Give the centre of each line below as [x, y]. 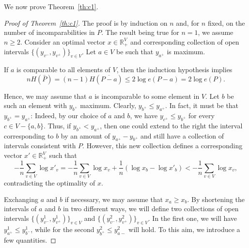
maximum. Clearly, [108, 105]
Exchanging [21, 199]
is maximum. [186, 52]
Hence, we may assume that [45, 96]
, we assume [216, 32]
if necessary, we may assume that [114, 199]
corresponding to [29, 135]
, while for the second [62, 229]
